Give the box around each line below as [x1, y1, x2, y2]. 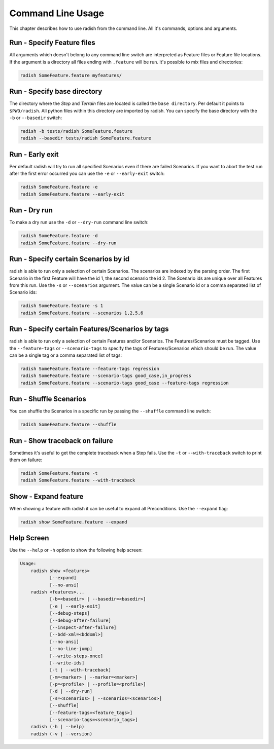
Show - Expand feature [9, 492, 84, 501]
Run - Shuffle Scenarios [9, 395, 86, 403]
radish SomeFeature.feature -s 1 [20, 303, 104, 309]
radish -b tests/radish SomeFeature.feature [20, 128, 133, 134]
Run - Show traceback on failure [9, 436, 114, 445]
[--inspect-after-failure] [49, 624, 117, 630]
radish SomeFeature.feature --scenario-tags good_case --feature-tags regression [20, 380, 229, 386]
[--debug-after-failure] [49, 617, 112, 623]
